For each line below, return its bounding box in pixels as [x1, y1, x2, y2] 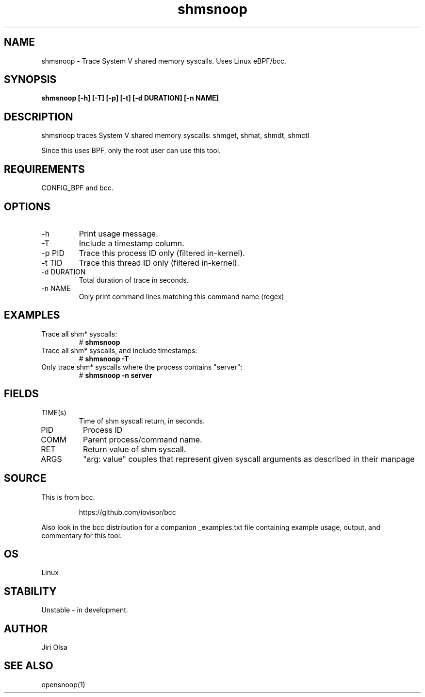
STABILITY [4, 585, 57, 597]
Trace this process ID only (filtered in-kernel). [79, 248, 245, 258]
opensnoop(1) [41, 680, 85, 689]
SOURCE [4, 472, 47, 485]
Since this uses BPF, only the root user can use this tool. [41, 146, 221, 155]
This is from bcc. [41, 493, 95, 501]
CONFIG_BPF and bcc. [41, 184, 114, 192]
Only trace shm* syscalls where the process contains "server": [41, 362, 243, 371]
